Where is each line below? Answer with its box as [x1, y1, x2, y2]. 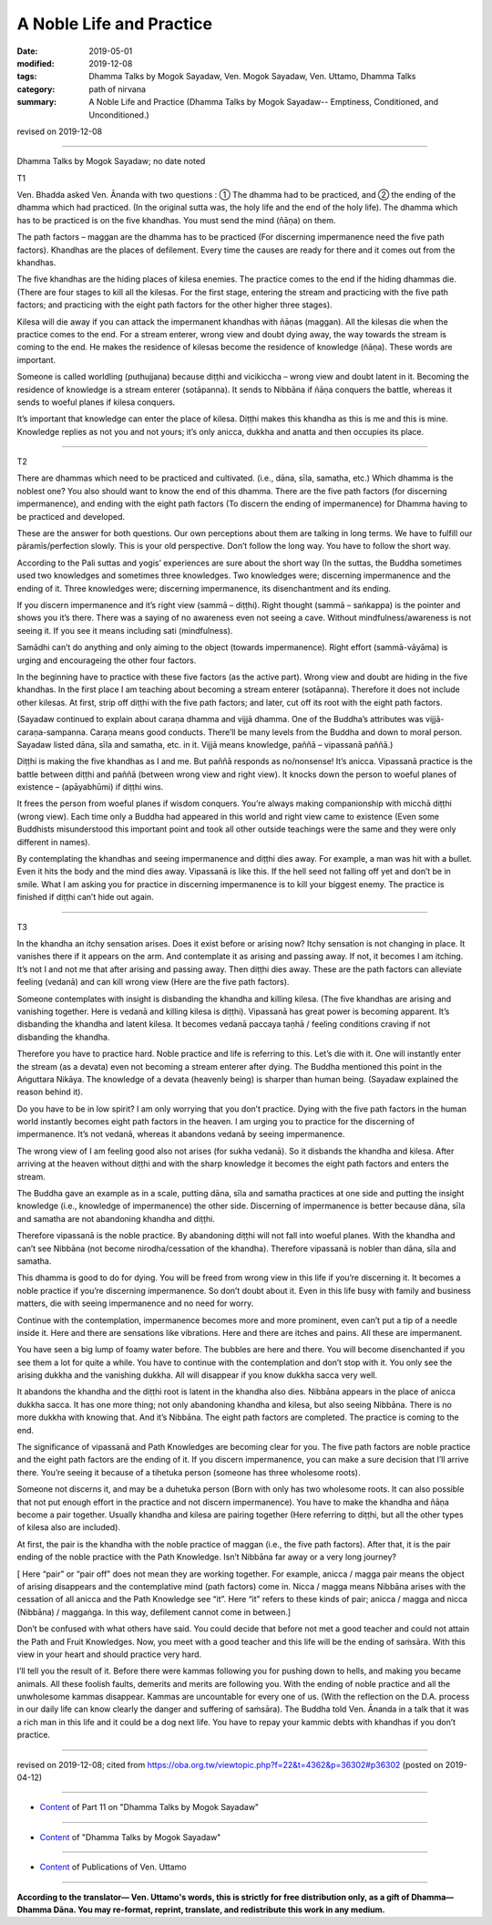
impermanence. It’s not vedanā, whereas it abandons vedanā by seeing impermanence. [16, 1129, 345, 1140]
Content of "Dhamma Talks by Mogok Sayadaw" [39, 1831, 221, 1842]
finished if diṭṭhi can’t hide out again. [16, 892, 154, 903]
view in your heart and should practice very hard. [16, 1649, 202, 1660]
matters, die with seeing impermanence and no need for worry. [16, 1298, 254, 1309]
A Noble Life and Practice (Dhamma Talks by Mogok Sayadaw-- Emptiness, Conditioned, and [88, 97, 439, 108]
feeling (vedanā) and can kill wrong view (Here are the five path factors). [16, 977, 290, 988]
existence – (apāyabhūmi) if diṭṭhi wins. [16, 781, 164, 792]
